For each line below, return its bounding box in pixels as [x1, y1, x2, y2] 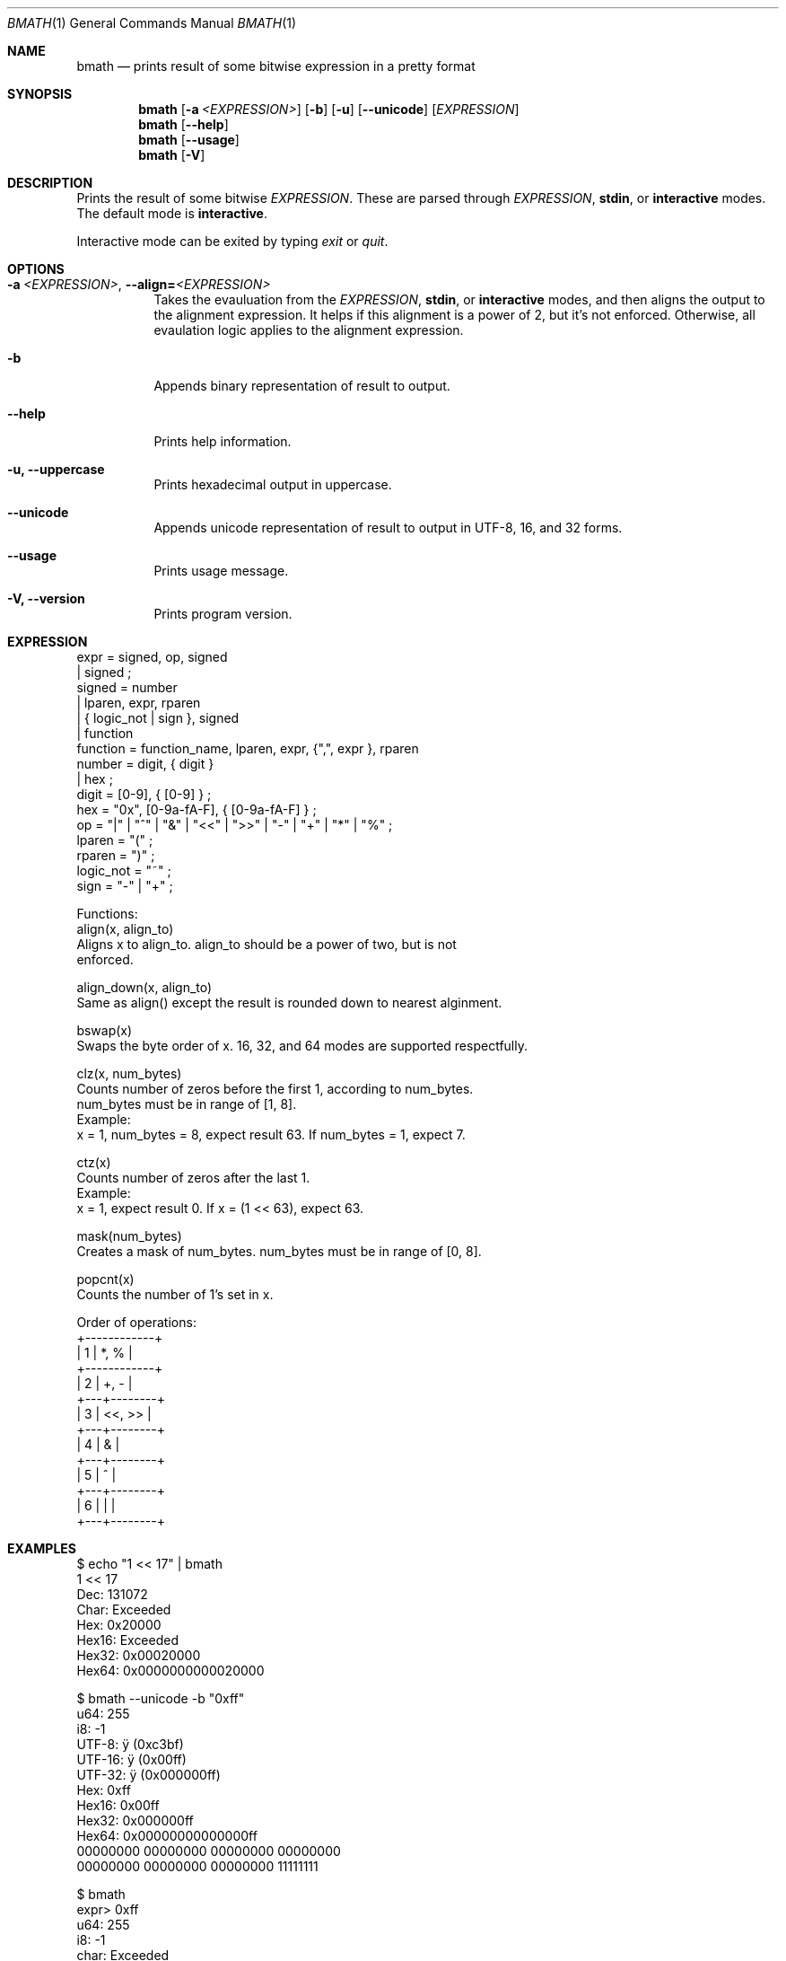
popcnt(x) [76, 1271, 135, 1287]
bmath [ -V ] [138, 147, 205, 163]
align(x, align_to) [76, 921, 174, 937]
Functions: [76, 906, 138, 921]
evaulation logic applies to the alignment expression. [153, 322, 464, 338]
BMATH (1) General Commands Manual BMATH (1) [7, 15, 297, 31]
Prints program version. [153, 606, 293, 621]
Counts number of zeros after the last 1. [76, 1170, 310, 1185]
